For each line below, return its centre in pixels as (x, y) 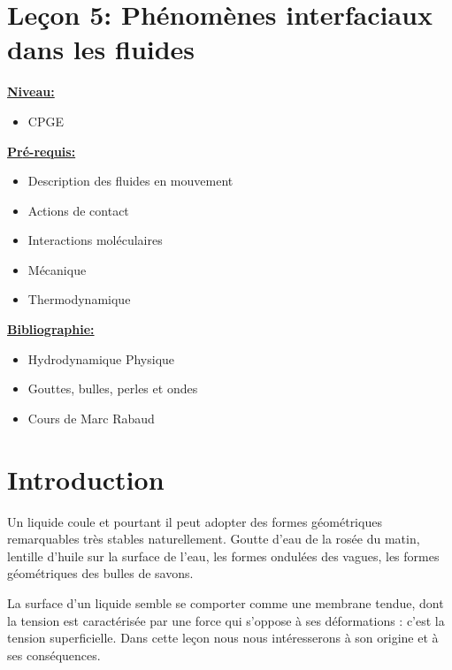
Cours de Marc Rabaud (91, 418)
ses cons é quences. (54, 655)
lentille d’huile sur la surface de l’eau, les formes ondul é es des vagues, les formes (223, 556)
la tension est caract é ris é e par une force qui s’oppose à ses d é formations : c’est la (226, 620)
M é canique (57, 269)
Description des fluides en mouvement (130, 181)
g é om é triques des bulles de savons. (100, 573)
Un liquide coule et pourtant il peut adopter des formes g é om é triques (195, 521)
